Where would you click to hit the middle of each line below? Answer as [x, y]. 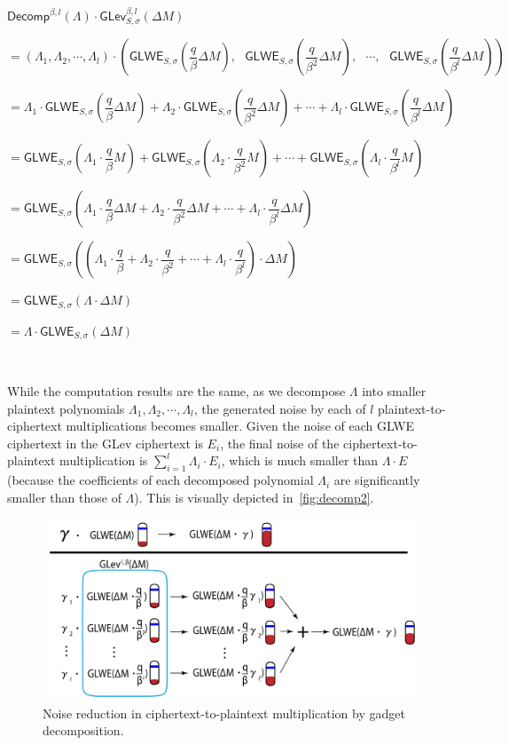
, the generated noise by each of [280, 408]
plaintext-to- [412, 408]
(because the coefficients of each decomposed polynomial [161, 480]
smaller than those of [64, 497]
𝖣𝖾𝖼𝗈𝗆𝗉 [28, 17]
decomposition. [83, 730]
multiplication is [104, 460]
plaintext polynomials [66, 408]
